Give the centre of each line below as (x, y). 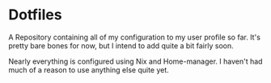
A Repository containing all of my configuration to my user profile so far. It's (135, 37)
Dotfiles (35, 15)
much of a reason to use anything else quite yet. (89, 69)
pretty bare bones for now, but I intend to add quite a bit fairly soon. (121, 45)
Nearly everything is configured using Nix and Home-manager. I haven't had (135, 61)
